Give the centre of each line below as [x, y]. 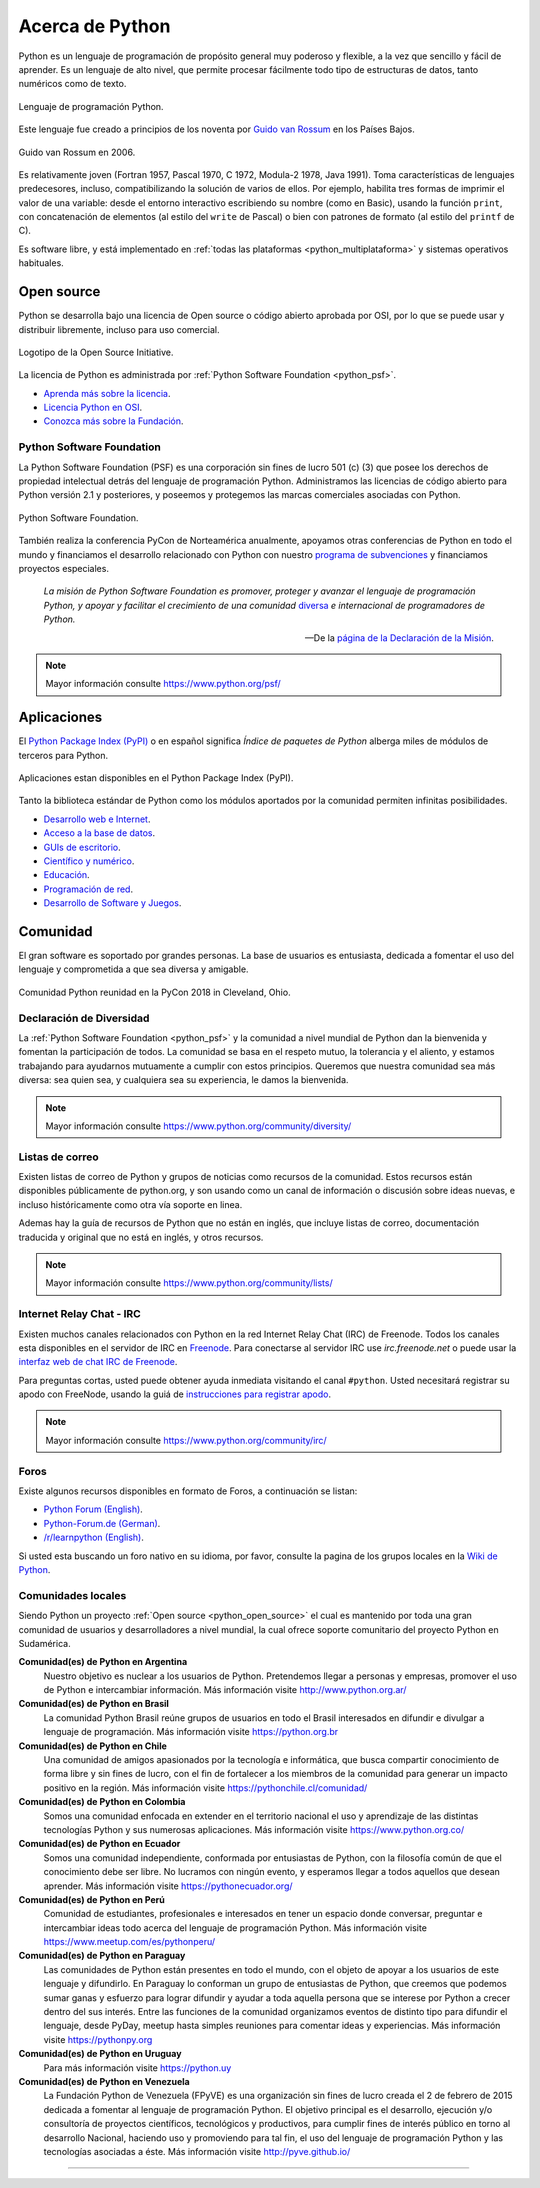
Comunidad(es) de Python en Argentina [103, 1662]
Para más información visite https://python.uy [137, 2067]
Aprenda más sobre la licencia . [107, 393]
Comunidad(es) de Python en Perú [91, 1899]
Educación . [66, 875]
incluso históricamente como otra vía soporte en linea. [130, 1204]
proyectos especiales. [64, 568]
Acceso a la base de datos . [99, 833]
